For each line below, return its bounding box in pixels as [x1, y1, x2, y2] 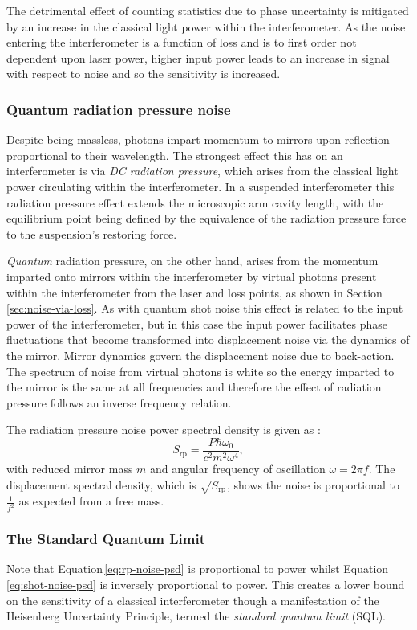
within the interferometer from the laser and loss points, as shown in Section [6, 284, 383, 301]
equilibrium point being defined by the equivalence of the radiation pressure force [6, 210, 407, 227]
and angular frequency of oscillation [150, 460, 326, 477]
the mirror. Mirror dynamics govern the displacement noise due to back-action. [6, 346, 395, 363]
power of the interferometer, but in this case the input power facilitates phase [6, 315, 387, 332]
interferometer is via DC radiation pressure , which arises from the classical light [6, 162, 399, 179]
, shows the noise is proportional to [226, 476, 399, 493]
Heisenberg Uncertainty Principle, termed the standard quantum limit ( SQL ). [6, 607, 387, 624]
